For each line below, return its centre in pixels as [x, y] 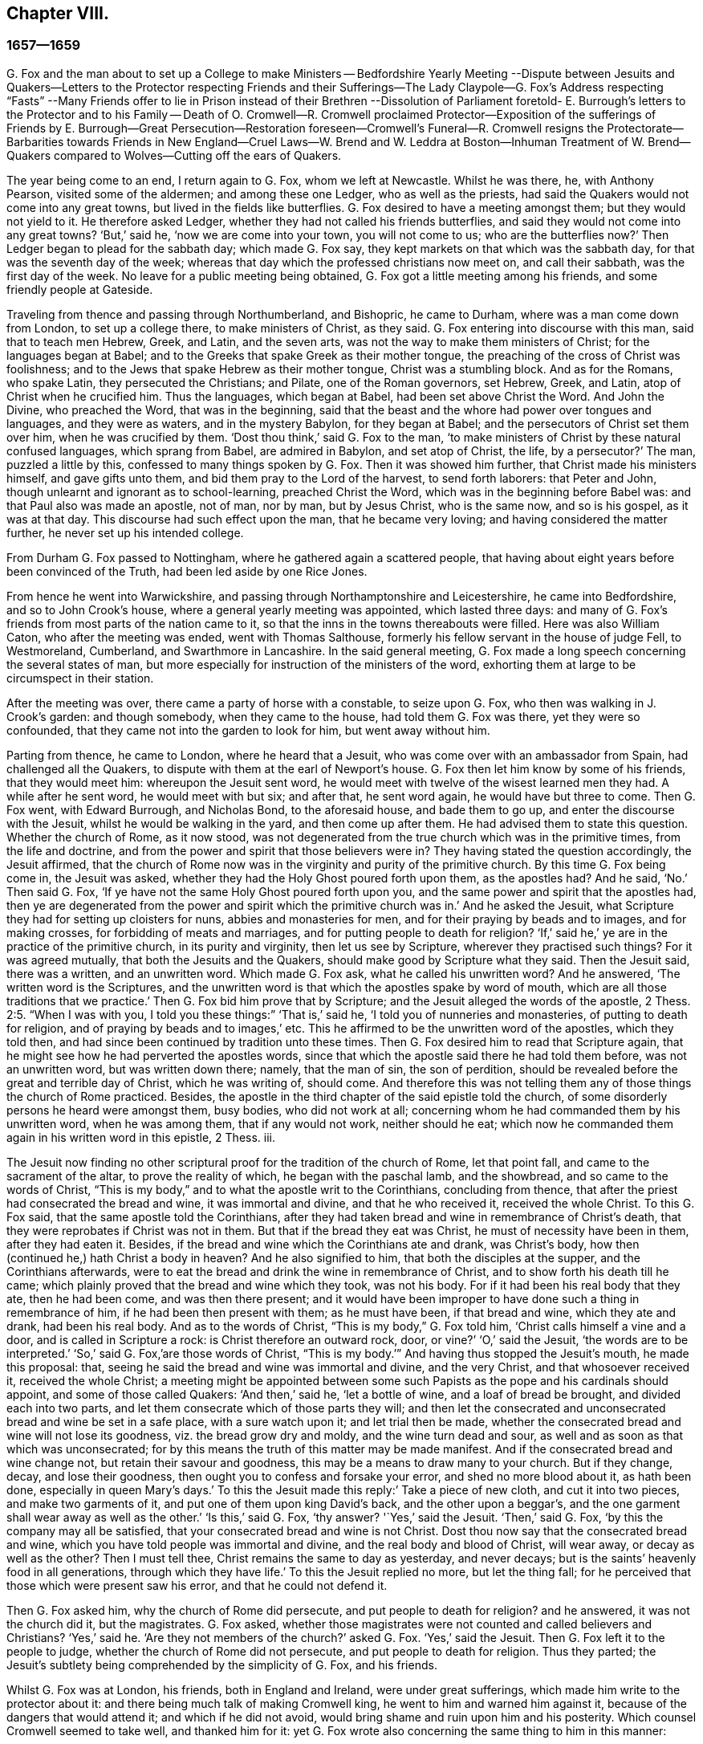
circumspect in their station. [80, 678]
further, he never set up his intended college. [125, 532]
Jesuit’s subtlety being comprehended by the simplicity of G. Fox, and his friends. [222, 1665]
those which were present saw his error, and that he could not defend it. [197, 1585]
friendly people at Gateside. [80, 289]
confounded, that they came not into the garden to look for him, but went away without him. [248, 730]
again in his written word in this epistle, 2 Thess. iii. [141, 1137]
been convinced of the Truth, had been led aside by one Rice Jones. [187, 571]
